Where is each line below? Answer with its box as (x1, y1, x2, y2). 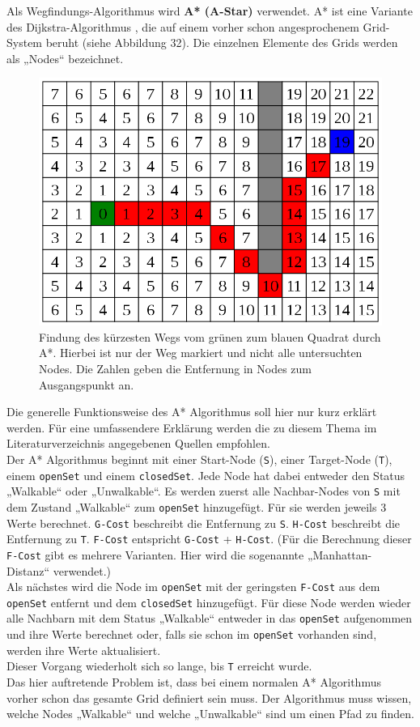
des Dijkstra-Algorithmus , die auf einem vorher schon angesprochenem (6, 18, 359, 35)
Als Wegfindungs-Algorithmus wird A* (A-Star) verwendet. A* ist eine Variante (6, 2, 413, 19)
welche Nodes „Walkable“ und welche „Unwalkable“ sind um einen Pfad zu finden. (6, 705, 414, 722)
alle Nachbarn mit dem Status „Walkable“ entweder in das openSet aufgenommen (6, 610, 413, 627)
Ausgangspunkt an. (39, 376, 134, 393)
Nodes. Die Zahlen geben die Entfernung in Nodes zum (39, 359, 312, 376)
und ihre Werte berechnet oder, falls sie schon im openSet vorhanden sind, (6, 626, 377, 643)
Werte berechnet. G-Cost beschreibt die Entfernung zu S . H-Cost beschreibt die (6, 514, 401, 531)
